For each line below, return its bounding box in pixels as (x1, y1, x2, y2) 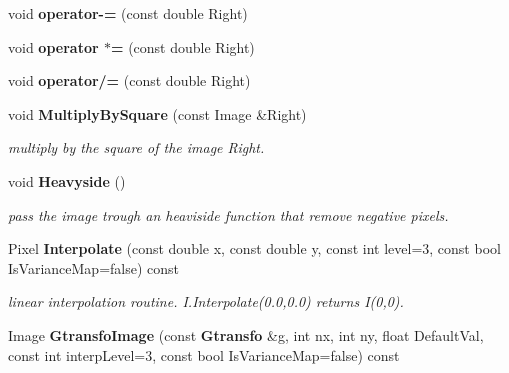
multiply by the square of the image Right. (8, 137, 265, 158)
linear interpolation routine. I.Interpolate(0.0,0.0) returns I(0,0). (8, 291, 404, 312)
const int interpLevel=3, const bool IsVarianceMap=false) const (8, 344, 400, 365)
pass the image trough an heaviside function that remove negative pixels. (8, 204, 449, 225)
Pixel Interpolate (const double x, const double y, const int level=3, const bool (8, 238, 501, 259)
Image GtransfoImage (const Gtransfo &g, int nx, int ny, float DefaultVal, (8, 324, 484, 345)
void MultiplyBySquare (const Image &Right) (8, 103, 307, 124)
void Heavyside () (8, 170, 126, 191)
